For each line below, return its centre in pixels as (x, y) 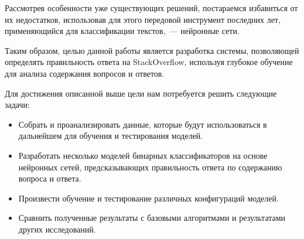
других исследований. (57, 229)
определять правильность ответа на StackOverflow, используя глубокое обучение (149, 62)
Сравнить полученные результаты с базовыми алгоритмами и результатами (152, 218)
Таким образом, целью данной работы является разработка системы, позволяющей (152, 50)
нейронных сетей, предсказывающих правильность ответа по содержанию (150, 167)
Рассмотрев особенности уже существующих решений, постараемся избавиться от (151, 8)
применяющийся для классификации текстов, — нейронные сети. (122, 31)
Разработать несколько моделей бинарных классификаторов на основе (143, 155)
